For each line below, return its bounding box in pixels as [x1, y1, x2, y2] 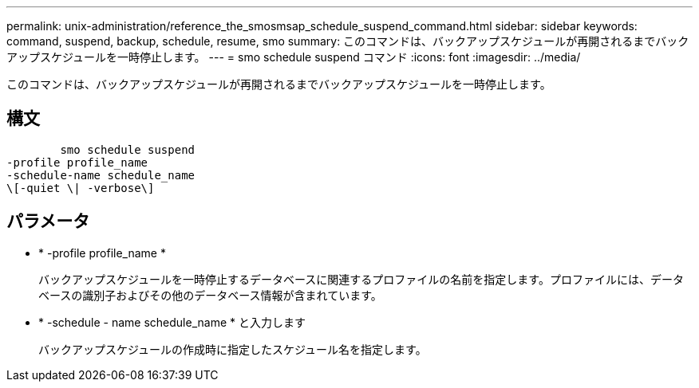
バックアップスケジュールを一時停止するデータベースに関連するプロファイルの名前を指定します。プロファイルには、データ [38, 272, 684, 286]
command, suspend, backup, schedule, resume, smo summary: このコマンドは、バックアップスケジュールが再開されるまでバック [6, 34, 689, 48]
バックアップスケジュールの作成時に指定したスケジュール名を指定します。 [38, 342, 427, 356]
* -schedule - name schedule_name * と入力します [38, 315, 306, 329]
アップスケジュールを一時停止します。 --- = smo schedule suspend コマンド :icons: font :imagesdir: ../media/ [6, 50, 581, 64]
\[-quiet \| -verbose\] [6, 181, 155, 194]
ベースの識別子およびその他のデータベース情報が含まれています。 [38, 288, 382, 302]
